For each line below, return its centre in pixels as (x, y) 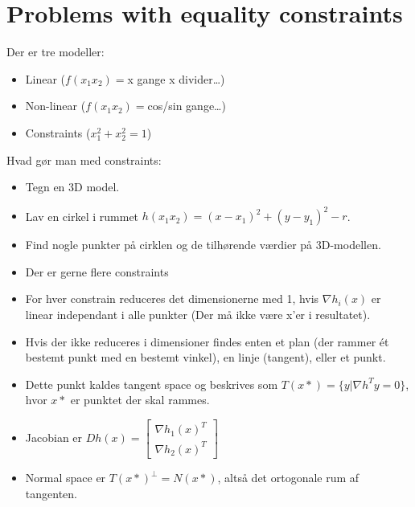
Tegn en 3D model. (72, 187)
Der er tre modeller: (55, 52)
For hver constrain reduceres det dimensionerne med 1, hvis (172, 298)
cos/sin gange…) (187, 106)
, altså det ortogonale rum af (288, 477)
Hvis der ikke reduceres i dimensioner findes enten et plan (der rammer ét (207, 341)
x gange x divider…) (176, 78)
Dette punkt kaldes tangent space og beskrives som (152, 384)
